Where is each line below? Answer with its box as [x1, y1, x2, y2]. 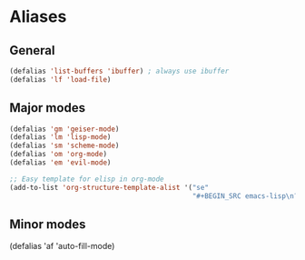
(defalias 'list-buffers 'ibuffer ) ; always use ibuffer [9, 66, 230, 75]
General [9, 43, 56, 58]
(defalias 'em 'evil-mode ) [9, 158, 112, 167]
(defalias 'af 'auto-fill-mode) [9, 241, 115, 252]
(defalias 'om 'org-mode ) [9, 150, 107, 159]
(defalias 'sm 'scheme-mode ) [9, 141, 120, 151]
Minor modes [9, 216, 86, 232]
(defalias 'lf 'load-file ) [9, 75, 112, 84]
